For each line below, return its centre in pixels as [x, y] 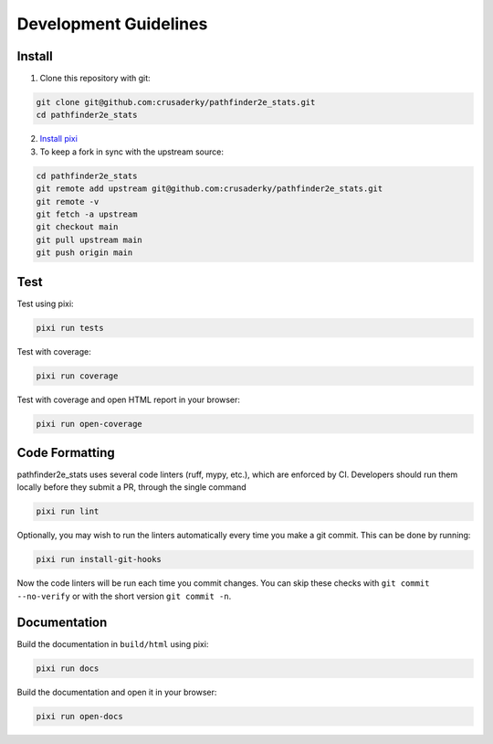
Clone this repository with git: [95, 79]
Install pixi [58, 139]
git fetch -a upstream [87, 214]
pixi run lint [68, 511]
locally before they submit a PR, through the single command [131, 487]
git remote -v [68, 202]
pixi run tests [70, 328]
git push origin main [84, 253]
